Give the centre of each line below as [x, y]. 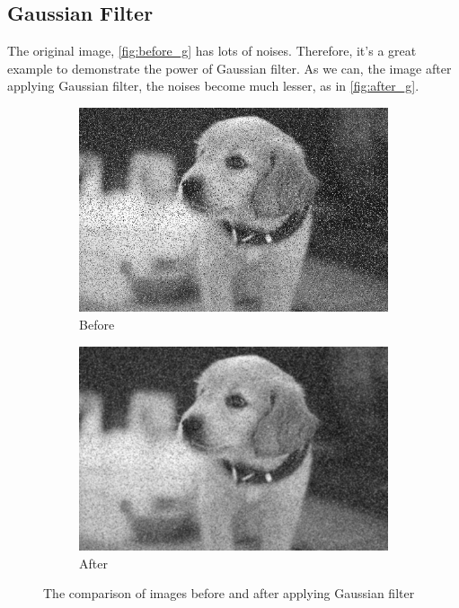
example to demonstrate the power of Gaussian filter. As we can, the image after [229, 68]
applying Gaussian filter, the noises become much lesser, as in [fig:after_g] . [213, 86]
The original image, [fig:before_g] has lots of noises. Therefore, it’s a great [212, 51]
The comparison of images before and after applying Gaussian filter [229, 593]
